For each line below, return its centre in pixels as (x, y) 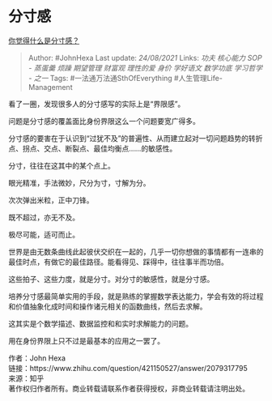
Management (50, 87)
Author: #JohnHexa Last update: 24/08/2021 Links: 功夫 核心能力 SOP (145, 58)
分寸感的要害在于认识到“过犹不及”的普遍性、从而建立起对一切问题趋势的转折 (136, 138)
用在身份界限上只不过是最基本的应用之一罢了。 (86, 340)
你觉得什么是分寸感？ (44, 41)
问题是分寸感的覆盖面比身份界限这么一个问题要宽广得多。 (104, 121)
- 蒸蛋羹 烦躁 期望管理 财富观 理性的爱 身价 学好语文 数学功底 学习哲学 (145, 68)
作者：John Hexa (37, 358)
